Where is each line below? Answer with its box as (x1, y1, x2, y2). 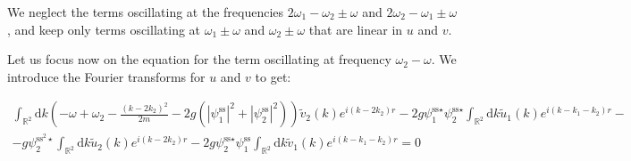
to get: (255, 67, 291, 85)
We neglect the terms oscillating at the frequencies (7, 3, 284, 20)
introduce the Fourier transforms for (7, 67, 206, 85)
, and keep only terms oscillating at (7, 20, 201, 38)
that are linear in (308, 20, 403, 38)
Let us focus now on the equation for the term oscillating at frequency (7, 50, 391, 68)
